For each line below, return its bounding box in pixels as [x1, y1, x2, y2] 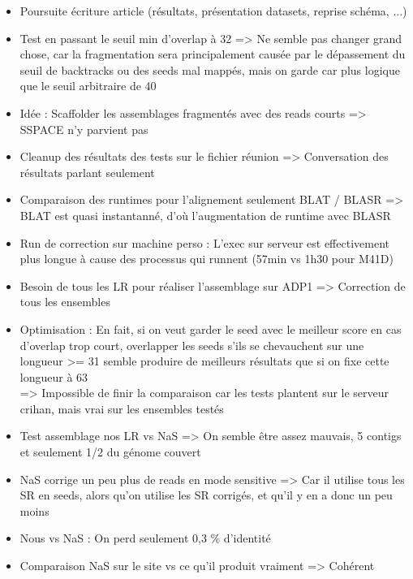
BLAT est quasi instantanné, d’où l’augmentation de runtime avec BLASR [19, 206, 391, 223]
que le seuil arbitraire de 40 [19, 77, 157, 94]
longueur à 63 [19, 368, 88, 385]
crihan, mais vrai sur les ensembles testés [19, 400, 224, 417]
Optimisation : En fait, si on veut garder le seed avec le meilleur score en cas [19, 320, 402, 337]
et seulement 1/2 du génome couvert [19, 443, 201, 460]
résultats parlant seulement [19, 163, 155, 180]
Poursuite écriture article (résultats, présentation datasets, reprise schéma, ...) [19, 2, 407, 19]
